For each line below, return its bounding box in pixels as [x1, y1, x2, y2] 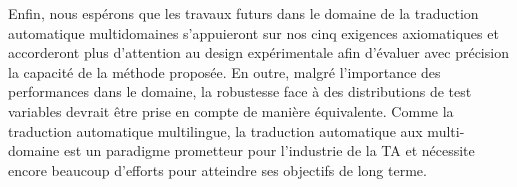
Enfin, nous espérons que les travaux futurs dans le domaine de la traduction [8, 3, 479, 23]
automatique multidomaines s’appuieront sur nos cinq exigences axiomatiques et [8, 22, 499, 43]
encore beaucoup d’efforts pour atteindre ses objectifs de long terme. [8, 159, 427, 180]
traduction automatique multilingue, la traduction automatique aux [8, 120, 423, 141]
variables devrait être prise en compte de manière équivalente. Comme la [8, 100, 454, 121]
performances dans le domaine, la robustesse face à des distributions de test [8, 81, 472, 102]
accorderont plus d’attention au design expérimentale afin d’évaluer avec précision [8, 42, 509, 63]
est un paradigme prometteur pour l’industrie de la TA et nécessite [63, 140, 475, 161]
